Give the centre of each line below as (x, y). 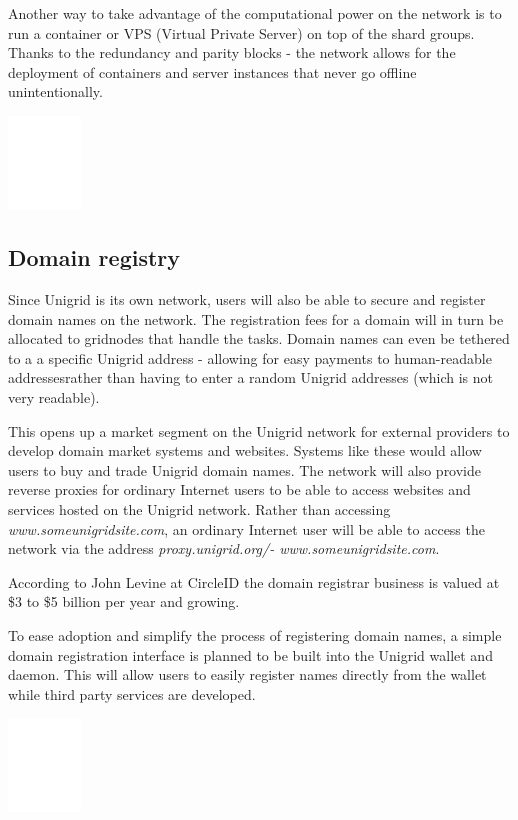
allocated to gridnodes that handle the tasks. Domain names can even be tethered (259, 338)
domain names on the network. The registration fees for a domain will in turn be (256, 318)
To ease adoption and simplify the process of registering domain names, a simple (255, 634)
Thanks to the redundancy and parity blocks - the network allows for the (232, 52)
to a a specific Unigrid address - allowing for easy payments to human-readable (250, 357)
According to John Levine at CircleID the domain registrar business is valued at (254, 581)
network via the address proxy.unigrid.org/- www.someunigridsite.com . (224, 548)
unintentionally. (55, 91)
